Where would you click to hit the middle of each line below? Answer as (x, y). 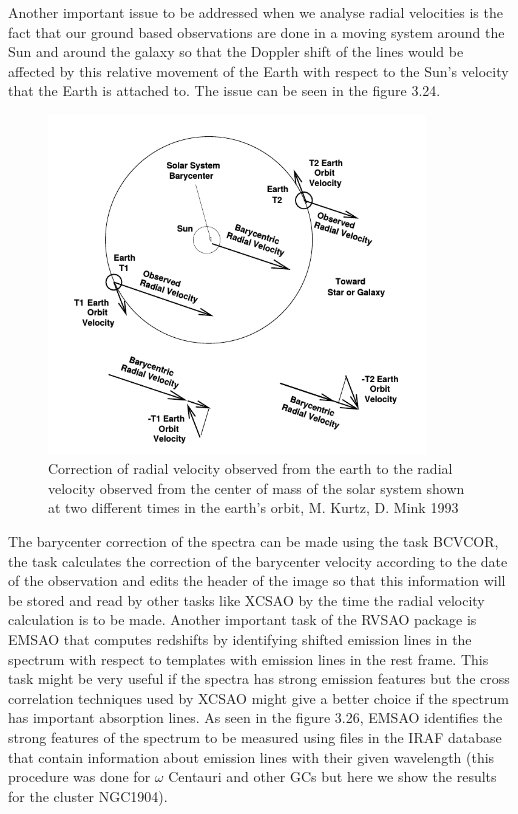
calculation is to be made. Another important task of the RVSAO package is (242, 619)
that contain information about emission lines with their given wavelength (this (251, 756)
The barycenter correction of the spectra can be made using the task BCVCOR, (253, 541)
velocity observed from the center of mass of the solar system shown (256, 487)
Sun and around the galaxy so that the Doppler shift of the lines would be (236, 51)
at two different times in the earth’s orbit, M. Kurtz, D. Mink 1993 (253, 507)
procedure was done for (79, 776)
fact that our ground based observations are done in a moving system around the (256, 31)
